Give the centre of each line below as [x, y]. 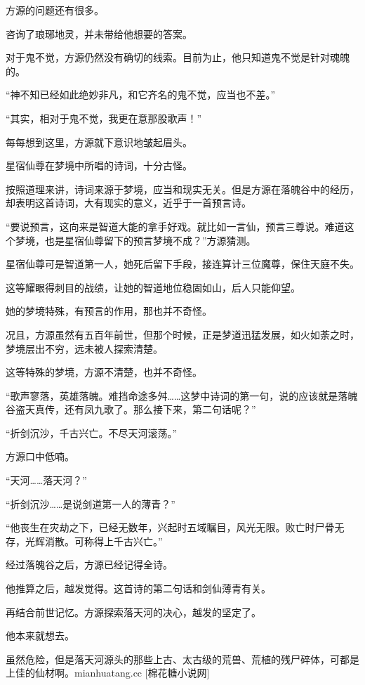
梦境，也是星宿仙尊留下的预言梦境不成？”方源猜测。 [135, 240]
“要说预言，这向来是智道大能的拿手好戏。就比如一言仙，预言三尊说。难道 [175, 226]
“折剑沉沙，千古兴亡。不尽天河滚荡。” [92, 432]
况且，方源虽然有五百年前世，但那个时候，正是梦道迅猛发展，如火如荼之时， [182, 334]
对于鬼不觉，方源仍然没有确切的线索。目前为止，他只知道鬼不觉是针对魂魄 [178, 57]
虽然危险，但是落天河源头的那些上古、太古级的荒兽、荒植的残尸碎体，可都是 [182, 659]
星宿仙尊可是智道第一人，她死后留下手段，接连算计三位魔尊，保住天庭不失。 [182, 264]
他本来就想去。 [40, 635]
